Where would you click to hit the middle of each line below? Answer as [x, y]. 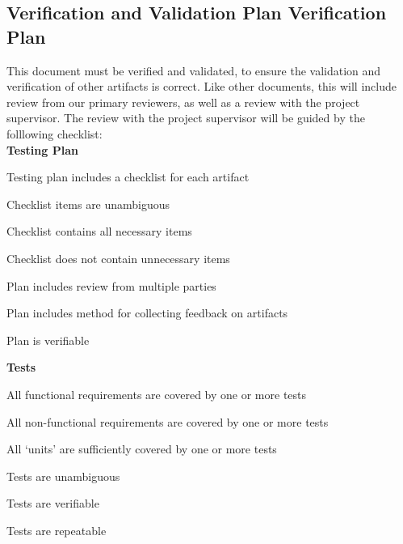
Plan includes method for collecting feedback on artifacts [147, 313]
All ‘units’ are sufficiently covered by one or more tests [142, 449]
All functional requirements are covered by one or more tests [157, 394]
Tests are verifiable [53, 503]
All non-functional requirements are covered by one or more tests [168, 421]
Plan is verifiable [48, 340]
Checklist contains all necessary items [99, 231]
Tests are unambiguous [63, 476]
